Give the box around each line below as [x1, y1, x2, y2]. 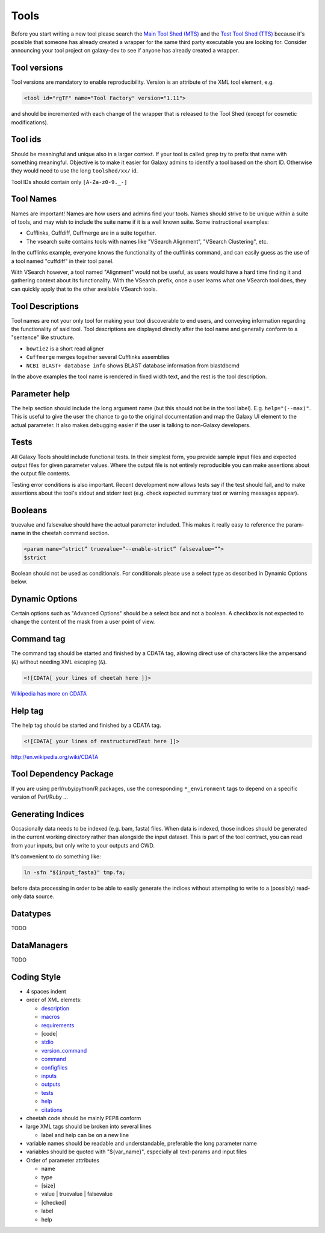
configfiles [41, 1063, 68, 1071]
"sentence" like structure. [11, 334, 75, 341]
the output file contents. [11, 470, 71, 477]
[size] [41, 1182, 55, 1190]
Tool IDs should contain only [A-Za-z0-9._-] [11, 178, 128, 185]
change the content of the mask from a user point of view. [11, 618, 155, 626]
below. [11, 578, 28, 585]
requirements [41, 1021, 75, 1029]
